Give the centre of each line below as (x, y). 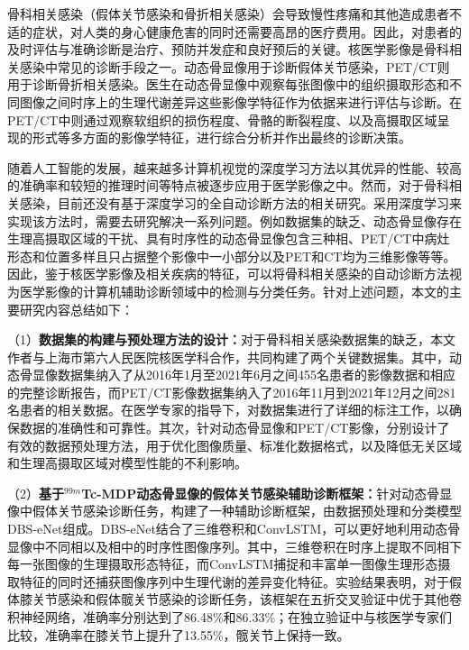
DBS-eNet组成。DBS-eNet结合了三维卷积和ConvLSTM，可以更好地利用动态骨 (234, 529)
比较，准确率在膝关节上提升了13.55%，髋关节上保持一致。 (179, 634)
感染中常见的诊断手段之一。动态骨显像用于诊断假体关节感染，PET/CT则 (234, 66)
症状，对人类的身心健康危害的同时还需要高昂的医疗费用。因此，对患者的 (247, 31)
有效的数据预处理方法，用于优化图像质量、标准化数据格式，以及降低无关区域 (234, 445)
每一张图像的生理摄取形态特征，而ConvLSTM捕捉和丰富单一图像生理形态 (223, 564)
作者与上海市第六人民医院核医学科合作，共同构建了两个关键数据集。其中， (228, 357)
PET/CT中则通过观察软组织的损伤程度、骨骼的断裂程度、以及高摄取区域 (222, 119)
